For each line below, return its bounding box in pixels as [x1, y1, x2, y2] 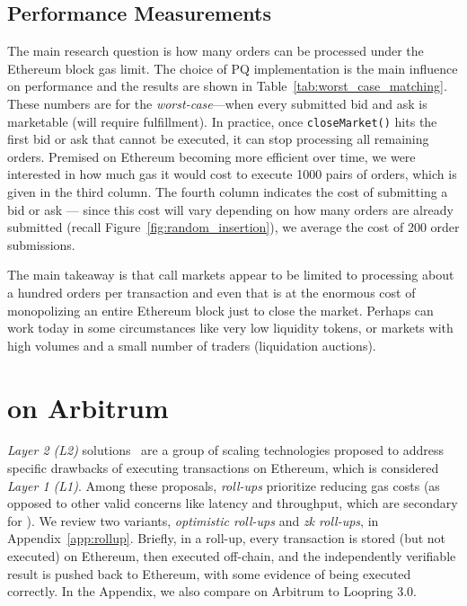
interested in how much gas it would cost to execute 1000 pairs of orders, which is [7, 165, 457, 183]
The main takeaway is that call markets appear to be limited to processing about [7, 265, 454, 284]
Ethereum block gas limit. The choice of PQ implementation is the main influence [7, 58, 458, 77]
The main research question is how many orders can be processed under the [7, 41, 424, 60]
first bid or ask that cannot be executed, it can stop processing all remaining [7, 129, 429, 148]
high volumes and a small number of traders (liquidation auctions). [7, 335, 376, 354]
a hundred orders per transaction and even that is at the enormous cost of [7, 282, 416, 301]
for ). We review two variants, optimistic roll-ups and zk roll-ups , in [7, 511, 379, 530]
